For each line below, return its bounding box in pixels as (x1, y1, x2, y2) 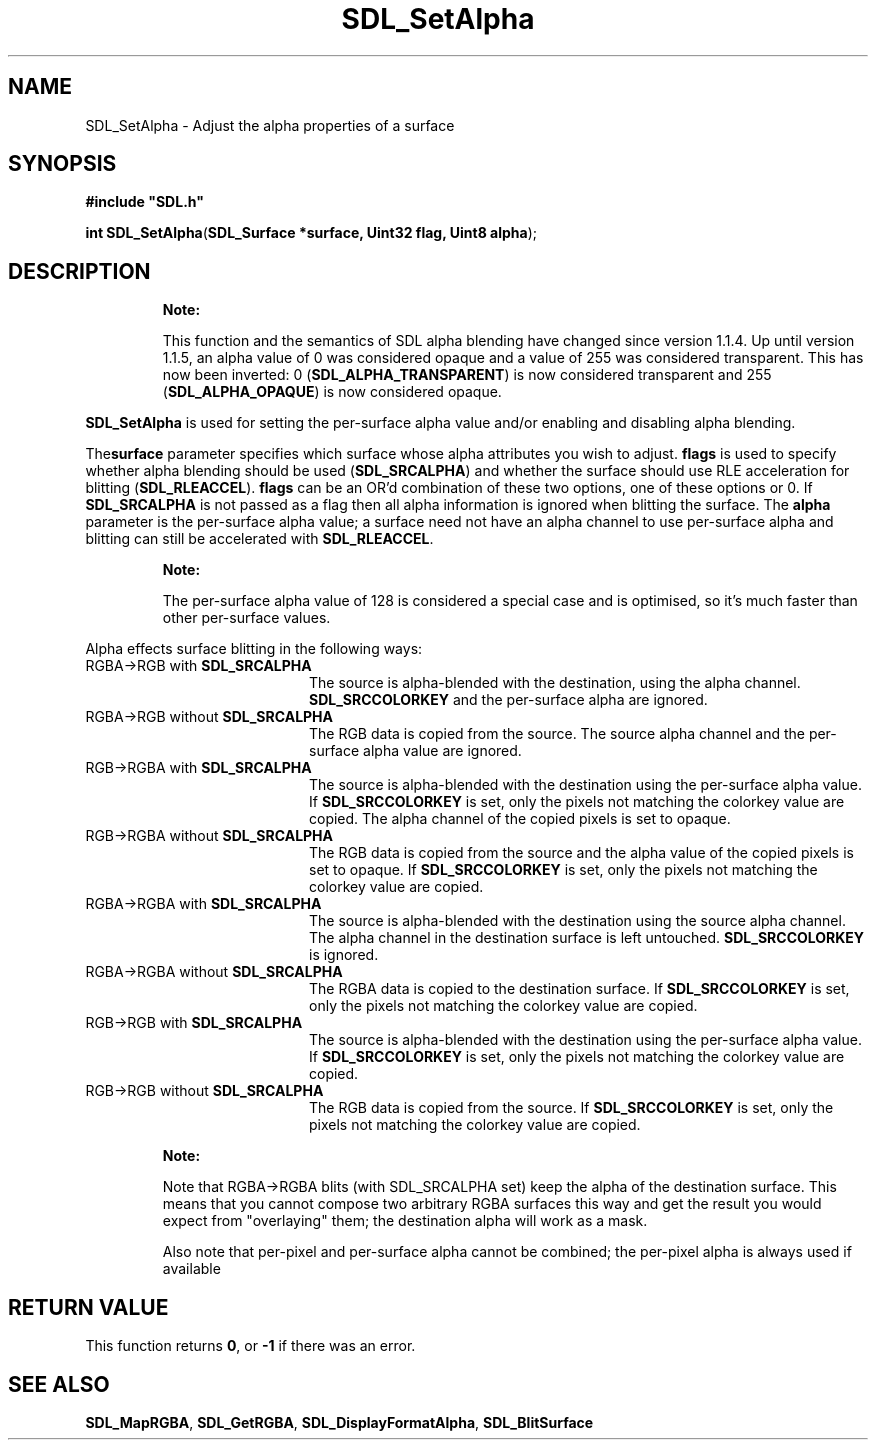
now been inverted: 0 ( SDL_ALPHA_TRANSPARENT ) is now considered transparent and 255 (162, 366, 772, 384)
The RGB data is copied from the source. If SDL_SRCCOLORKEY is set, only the (309, 1099, 834, 1117)
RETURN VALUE (8, 1294, 169, 1320)
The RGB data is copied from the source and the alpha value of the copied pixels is (309, 844, 854, 862)
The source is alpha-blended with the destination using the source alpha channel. (309, 912, 846, 930)
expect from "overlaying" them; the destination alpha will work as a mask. (162, 1212, 648, 1230)
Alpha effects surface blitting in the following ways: (85, 640, 423, 658)
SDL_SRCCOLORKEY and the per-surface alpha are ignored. (309, 691, 708, 709)
